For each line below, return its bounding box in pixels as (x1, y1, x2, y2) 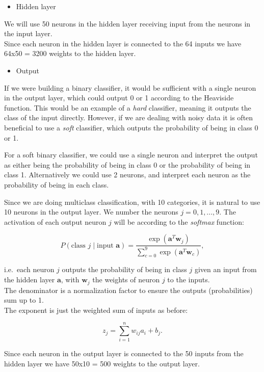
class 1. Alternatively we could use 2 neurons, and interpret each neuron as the (4, 169, 251, 180)
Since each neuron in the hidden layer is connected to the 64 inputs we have (4, 38, 242, 48)
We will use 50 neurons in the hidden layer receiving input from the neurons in (4, 18, 251, 29)
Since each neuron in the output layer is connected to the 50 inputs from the (4, 348, 244, 359)
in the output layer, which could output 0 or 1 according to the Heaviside (4, 92, 234, 103)
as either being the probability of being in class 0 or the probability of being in (4, 159, 251, 170)
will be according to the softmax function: (114, 216, 244, 227)
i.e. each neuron (4, 264, 55, 275)
